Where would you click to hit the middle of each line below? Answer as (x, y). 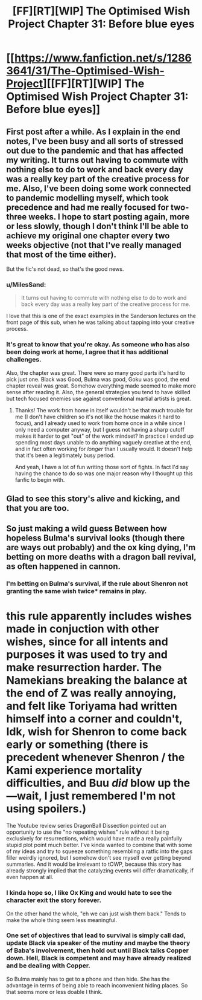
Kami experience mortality (74, 771)
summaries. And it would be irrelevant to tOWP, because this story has (94, 864)
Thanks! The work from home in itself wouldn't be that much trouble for (104, 410)
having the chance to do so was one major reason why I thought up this (104, 473)
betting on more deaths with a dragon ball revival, (101, 557)
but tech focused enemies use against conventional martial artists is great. (99, 398)
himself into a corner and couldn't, (94, 719)
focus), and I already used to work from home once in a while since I (100, 423)
